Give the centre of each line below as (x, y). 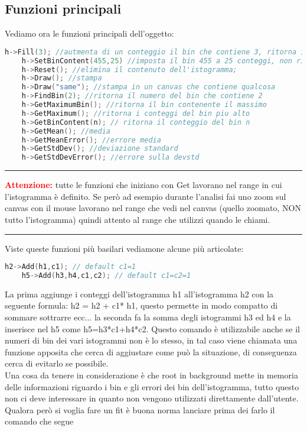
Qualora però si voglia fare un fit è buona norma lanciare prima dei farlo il (140, 409)
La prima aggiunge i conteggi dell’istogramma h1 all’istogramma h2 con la (139, 294)
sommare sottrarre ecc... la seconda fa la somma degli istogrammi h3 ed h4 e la (148, 317)
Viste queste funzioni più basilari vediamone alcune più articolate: (124, 248)
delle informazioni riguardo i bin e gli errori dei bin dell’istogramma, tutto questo (152, 386)
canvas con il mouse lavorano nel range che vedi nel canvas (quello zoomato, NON (153, 208)
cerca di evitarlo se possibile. (57, 363)
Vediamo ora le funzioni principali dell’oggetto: (89, 33)
